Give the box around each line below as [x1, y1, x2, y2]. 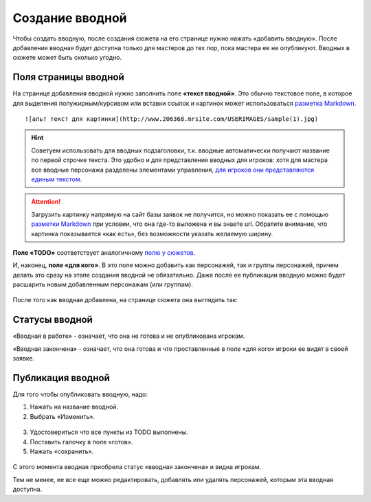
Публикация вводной [12, 372, 110, 384]
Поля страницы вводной [12, 71, 124, 83]
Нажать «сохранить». [30, 447, 94, 456]
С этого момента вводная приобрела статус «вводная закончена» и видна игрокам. [12, 463, 262, 471]
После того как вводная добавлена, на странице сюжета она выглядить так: [12, 296, 238, 304]
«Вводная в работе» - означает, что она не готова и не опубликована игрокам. [12, 332, 245, 340]
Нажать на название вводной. [30, 402, 119, 411]
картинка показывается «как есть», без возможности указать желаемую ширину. [31, 229, 273, 238]
